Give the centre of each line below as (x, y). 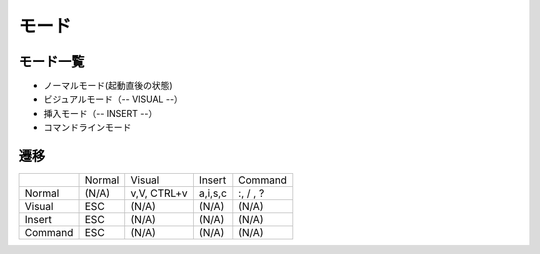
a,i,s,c (212, 193)
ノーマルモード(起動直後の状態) (108, 86)
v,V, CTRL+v (159, 193)
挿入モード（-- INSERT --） (100, 113)
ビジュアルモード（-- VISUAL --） (113, 99)
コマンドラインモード (87, 127)
